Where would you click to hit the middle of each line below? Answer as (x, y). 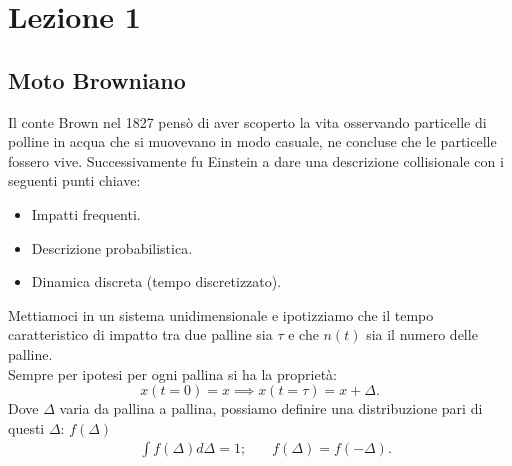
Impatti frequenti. (86, 213)
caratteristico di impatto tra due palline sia (140, 334)
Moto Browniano (97, 79)
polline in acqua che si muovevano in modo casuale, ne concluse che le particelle (252, 141)
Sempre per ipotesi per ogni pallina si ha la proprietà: (172, 373)
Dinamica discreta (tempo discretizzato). (156, 281)
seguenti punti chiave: (74, 180)
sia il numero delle (422, 334)
